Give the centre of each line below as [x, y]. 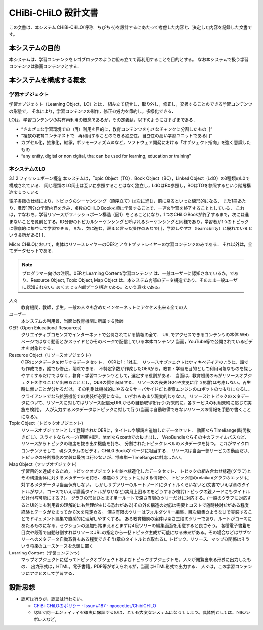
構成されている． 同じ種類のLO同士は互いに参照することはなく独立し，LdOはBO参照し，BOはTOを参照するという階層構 [130, 185]
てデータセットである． [32, 251]
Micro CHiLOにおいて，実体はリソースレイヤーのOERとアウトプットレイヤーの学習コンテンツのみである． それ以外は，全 [131, 244]
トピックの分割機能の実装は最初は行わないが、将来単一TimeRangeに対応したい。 [103, 458]
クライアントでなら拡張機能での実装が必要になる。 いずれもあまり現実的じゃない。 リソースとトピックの [127, 396]
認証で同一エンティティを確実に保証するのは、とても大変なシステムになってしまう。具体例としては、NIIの [140, 612]
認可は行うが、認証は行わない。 [53, 599]
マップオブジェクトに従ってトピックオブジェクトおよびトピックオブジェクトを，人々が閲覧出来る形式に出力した [134, 559]
